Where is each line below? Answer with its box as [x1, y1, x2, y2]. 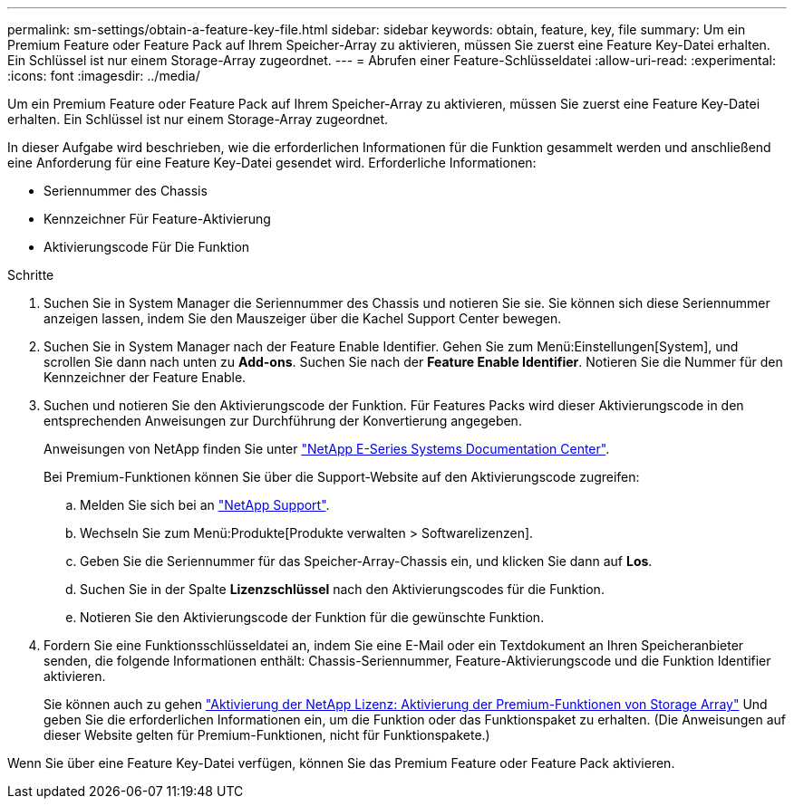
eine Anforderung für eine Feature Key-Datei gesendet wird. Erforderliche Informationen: [7, 155, 537, 170]
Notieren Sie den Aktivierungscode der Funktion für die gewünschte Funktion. [80, 609, 545, 625]
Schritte [7, 267, 54, 283]
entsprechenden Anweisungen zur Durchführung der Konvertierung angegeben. [44, 413, 522, 428]
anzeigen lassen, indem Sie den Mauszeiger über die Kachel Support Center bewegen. [44, 311, 562, 326]
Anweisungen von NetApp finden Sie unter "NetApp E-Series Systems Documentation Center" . [44, 441, 610, 456]
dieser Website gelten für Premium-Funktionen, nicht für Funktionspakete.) [44, 727, 490, 743]
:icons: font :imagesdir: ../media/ [7, 68, 200, 83]
